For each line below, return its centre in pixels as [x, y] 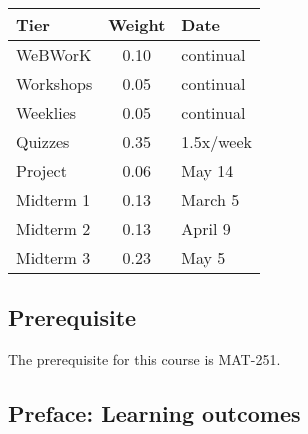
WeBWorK [54, 54]
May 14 [207, 170]
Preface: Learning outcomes [154, 413]
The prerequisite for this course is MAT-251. [144, 359]
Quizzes [43, 141]
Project [41, 170]
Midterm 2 [53, 228]
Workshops [54, 83]
